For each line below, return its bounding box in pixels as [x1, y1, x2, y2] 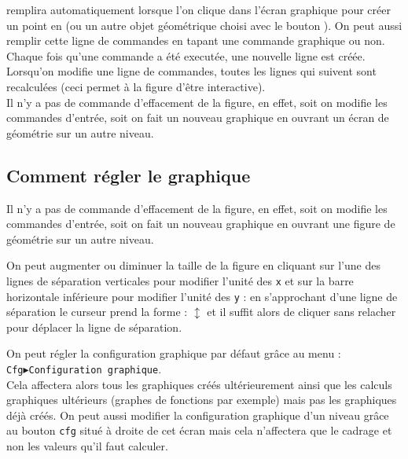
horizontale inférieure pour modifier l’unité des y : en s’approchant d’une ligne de [6, 288, 398, 304]
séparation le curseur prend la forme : [6, 303, 188, 320]
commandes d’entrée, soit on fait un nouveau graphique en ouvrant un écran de [6, 109, 389, 126]
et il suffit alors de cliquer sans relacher [207, 303, 396, 320]
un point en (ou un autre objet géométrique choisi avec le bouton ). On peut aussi [6, 17, 402, 33]
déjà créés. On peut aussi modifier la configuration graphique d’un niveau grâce [6, 406, 389, 423]
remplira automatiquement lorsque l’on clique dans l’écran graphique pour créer [6, 2, 391, 17]
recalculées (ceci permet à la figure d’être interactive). [6, 78, 266, 94]
